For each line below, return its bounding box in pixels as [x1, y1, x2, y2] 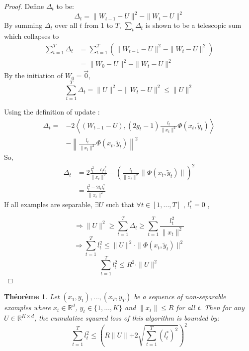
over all [55, 20, 78, 30]
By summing [4, 20, 43, 30]
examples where [4, 302, 51, 313]
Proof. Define [4, 1, 44, 11]
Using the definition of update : [4, 106, 100, 117]
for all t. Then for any [176, 302, 245, 313]
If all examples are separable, [4, 199, 92, 210]
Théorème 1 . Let [4, 291, 60, 302]
